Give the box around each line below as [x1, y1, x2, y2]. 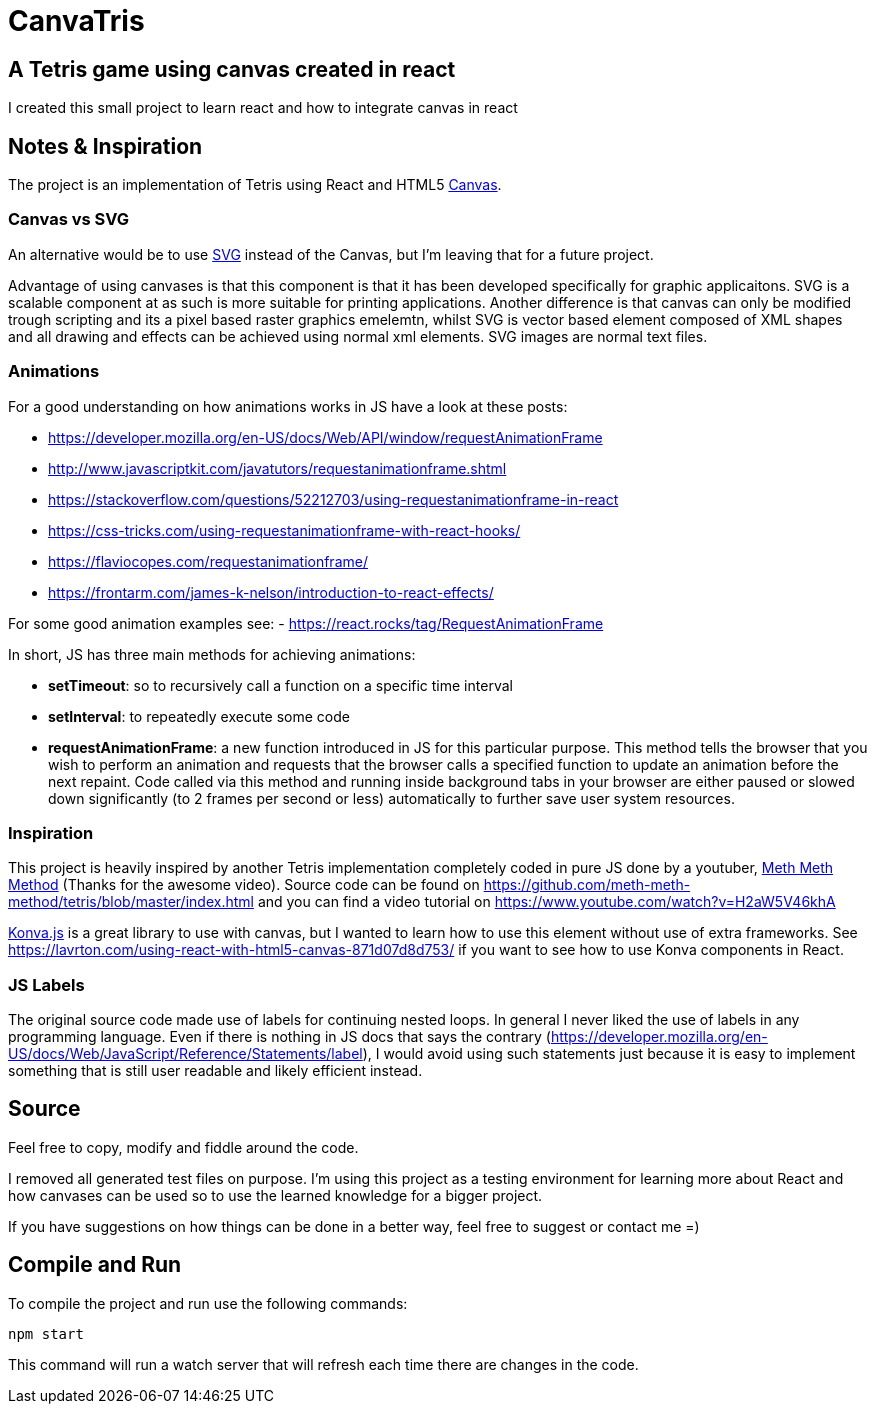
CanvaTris [8, 4, 145, 38]
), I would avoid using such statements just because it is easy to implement [362, 1045, 856, 1063]
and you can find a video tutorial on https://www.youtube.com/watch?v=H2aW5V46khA [257, 893, 836, 911]
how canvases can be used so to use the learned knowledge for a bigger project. [8, 1186, 543, 1204]
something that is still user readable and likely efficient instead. [8, 1062, 423, 1080]
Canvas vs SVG [8, 209, 130, 230]
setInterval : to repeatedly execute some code [48, 707, 350, 725]
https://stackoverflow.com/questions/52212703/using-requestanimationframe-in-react [48, 490, 619, 508]
